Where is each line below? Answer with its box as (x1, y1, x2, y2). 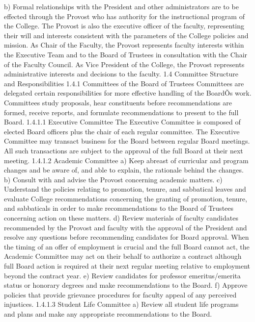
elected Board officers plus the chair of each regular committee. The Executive (4, 126, 240, 136)
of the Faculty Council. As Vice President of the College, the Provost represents (4, 59, 245, 69)
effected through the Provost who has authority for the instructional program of (4, 11, 245, 21)
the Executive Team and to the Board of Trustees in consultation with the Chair (4, 49, 248, 59)
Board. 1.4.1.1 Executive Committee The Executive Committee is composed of (4, 117, 241, 127)
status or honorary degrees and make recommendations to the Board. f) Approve (4, 280, 248, 290)
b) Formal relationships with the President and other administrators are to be (4, 1, 239, 11)
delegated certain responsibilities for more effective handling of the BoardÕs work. (4, 88, 252, 98)
